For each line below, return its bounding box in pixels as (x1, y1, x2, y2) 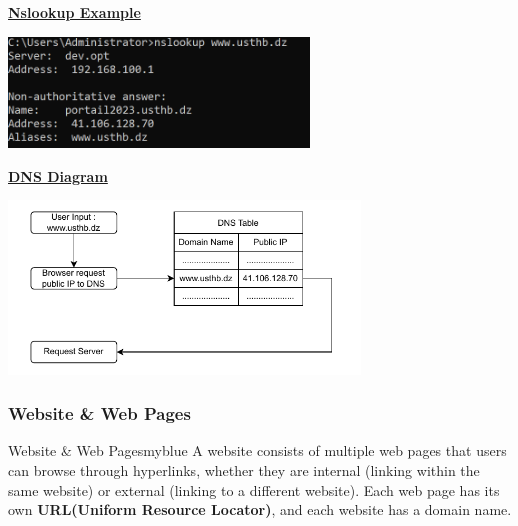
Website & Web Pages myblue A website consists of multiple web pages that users (8, 440, 507, 461)
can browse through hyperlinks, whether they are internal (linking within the (8, 460, 480, 481)
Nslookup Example (8, 2, 141, 22)
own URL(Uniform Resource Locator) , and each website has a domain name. (8, 499, 512, 520)
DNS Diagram (8, 165, 108, 186)
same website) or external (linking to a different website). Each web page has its (8, 479, 500, 500)
